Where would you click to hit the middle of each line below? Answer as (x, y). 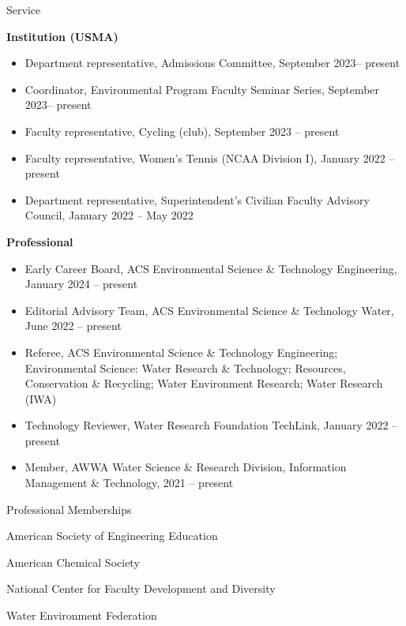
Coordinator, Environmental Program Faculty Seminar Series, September (202, 89)
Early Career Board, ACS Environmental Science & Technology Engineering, (211, 268)
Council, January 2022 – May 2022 (109, 215)
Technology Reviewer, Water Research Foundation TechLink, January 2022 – (211, 425)
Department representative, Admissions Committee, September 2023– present (212, 63)
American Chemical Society (73, 562)
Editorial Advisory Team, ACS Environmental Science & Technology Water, (209, 310)
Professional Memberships (69, 509)
